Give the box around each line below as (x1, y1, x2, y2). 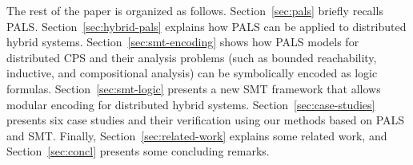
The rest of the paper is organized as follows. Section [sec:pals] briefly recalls (6, 2, 383, 18)
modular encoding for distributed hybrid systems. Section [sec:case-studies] (6, 96, 375, 112)
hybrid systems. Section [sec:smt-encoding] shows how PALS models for (6, 33, 359, 50)
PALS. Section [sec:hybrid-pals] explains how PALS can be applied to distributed (6, 18, 407, 34)
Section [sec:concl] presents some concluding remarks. (6, 143, 270, 159)
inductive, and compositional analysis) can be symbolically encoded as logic (6, 65, 378, 81)
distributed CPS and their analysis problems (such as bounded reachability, (6, 49, 377, 65)
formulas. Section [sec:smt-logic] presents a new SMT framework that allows (6, 80, 381, 96)
